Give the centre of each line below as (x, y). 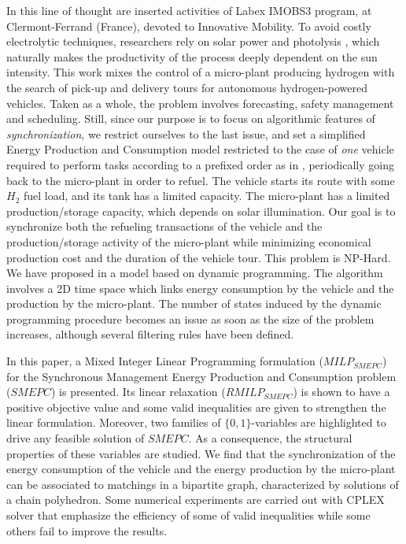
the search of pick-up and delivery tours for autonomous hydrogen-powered (187, 87)
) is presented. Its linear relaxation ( (138, 392)
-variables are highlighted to (319, 422)
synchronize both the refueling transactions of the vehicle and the (164, 226)
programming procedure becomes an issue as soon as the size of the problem (190, 318)
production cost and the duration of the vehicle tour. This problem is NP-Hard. (199, 257)
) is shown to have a (341, 392)
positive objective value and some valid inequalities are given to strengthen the (196, 407)
